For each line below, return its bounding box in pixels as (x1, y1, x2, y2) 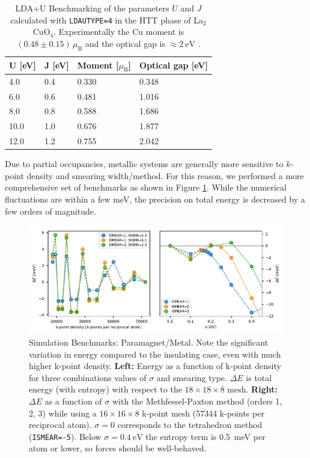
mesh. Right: (227, 383, 278, 395)
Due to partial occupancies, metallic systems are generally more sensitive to (5, 157, 284, 170)
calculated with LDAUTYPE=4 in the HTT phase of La (10, 13, 203, 26)
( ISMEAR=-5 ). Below (29, 430, 102, 442)
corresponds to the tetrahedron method (117, 418, 263, 431)
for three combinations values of (29, 371, 147, 383)
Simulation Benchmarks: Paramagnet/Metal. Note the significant (29, 335, 269, 348)
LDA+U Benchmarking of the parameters (15, 2, 169, 14)
